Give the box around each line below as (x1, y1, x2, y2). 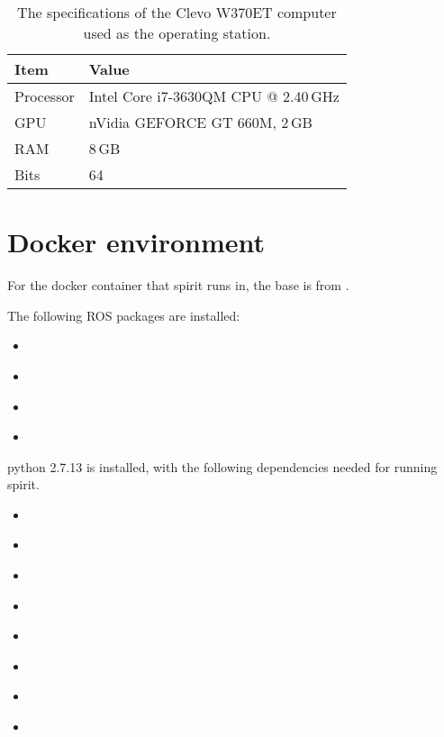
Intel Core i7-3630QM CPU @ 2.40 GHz (88, 86, 340, 106)
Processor (14, 86, 75, 106)
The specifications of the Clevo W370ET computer (17, 2, 337, 23)
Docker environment (7, 223, 265, 260)
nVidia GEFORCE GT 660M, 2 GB (88, 112, 313, 132)
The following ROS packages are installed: (7, 305, 240, 324)
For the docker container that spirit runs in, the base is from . (7, 276, 349, 295)
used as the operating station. (83, 23, 271, 43)
